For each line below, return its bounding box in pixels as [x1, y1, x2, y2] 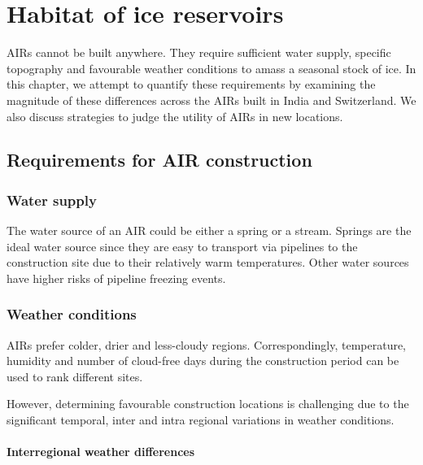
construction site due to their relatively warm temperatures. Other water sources [7, 254, 409, 271]
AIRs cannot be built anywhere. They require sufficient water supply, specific [7, 44, 391, 61]
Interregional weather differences [7, 443, 195, 460]
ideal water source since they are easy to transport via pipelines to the [7, 237, 358, 254]
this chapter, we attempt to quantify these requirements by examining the [7, 76, 376, 93]
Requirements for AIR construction [7, 147, 312, 172]
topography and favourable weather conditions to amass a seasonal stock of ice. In [7, 59, 416, 76]
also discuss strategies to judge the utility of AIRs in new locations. [7, 107, 343, 124]
